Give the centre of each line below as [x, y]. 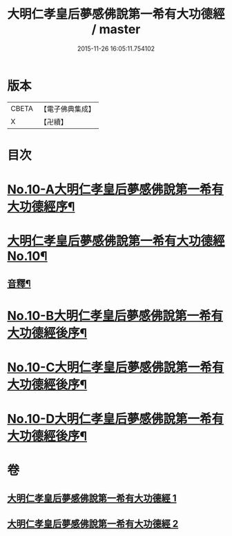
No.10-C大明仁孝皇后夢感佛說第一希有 [116, 367]
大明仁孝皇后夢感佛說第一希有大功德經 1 [92, 498]
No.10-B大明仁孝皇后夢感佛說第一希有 [115, 315]
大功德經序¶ [41, 207]
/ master [116, 29]
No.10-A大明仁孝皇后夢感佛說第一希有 [116, 189]
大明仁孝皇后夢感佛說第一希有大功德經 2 [93, 524]
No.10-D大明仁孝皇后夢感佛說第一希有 [116, 419]
